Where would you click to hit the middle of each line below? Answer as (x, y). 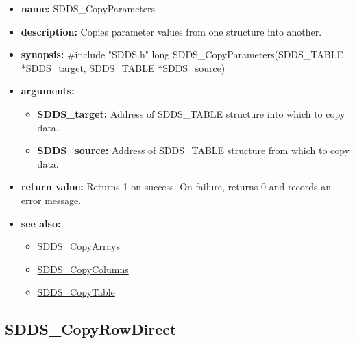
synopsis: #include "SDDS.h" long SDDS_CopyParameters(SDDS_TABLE (182, 54)
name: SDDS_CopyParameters (88, 8)
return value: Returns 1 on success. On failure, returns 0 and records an (176, 187)
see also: (41, 223)
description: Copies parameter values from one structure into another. (171, 31)
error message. (51, 200)
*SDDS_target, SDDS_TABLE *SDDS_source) (123, 67)
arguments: (48, 91)
